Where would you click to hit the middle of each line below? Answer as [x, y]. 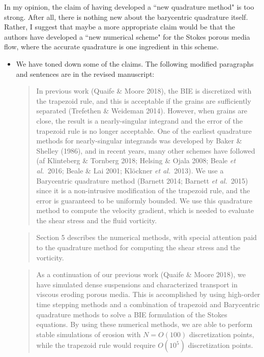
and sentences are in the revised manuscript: [85, 73]
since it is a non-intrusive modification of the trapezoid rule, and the [143, 190]
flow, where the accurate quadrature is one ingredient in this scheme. [111, 47]
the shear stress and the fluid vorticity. [97, 220]
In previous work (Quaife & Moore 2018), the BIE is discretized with [144, 91]
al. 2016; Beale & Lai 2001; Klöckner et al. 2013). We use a [130, 170]
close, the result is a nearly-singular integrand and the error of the [140, 120]
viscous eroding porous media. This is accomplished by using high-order [148, 294]
